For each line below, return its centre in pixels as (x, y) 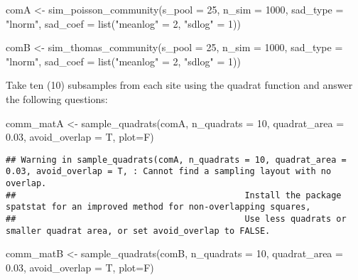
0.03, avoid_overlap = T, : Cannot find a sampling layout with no (169, 172)
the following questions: (57, 98)
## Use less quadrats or (176, 219)
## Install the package (174, 195)
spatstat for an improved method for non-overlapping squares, (158, 207)
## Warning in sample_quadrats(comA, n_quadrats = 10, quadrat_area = (176, 160)
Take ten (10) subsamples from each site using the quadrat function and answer (179, 85)
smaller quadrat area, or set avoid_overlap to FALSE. (138, 231)
